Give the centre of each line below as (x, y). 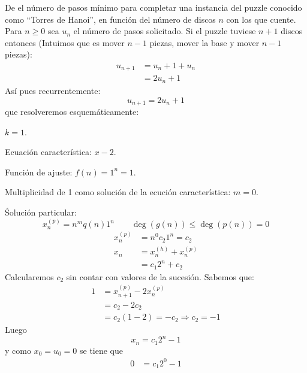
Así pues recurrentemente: (53, 90)
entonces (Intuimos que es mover (65, 42)
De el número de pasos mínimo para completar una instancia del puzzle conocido (153, 7)
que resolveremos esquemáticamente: (72, 111)
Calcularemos (29, 276)
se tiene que (101, 350)
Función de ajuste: (39, 172)
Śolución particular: (41, 212)
